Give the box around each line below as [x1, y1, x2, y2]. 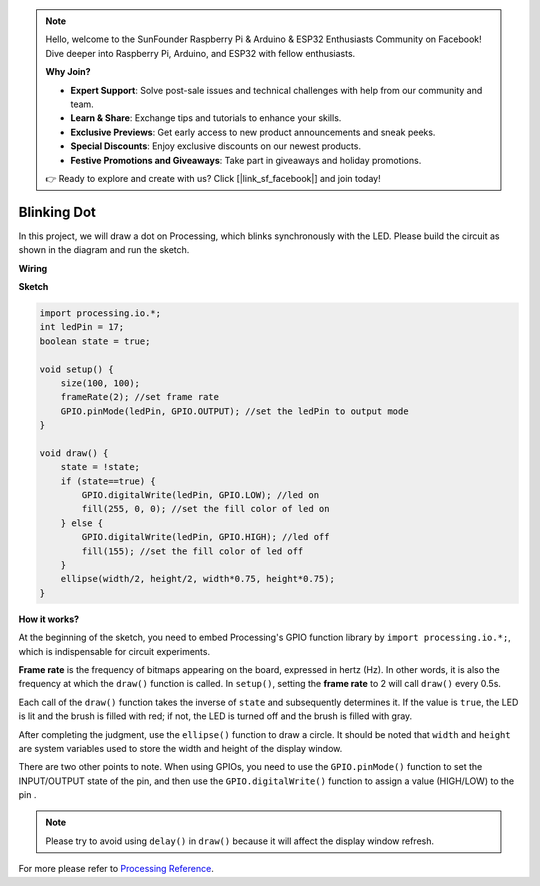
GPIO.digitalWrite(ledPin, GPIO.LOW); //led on [81, 490, 320, 501]
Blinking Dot [18, 203, 97, 220]
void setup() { [39, 363, 114, 375]
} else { [60, 517, 104, 529]
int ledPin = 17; [39, 321, 125, 333]
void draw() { [39, 447, 109, 459]
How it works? [18, 613, 80, 625]
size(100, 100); [60, 377, 140, 389]
